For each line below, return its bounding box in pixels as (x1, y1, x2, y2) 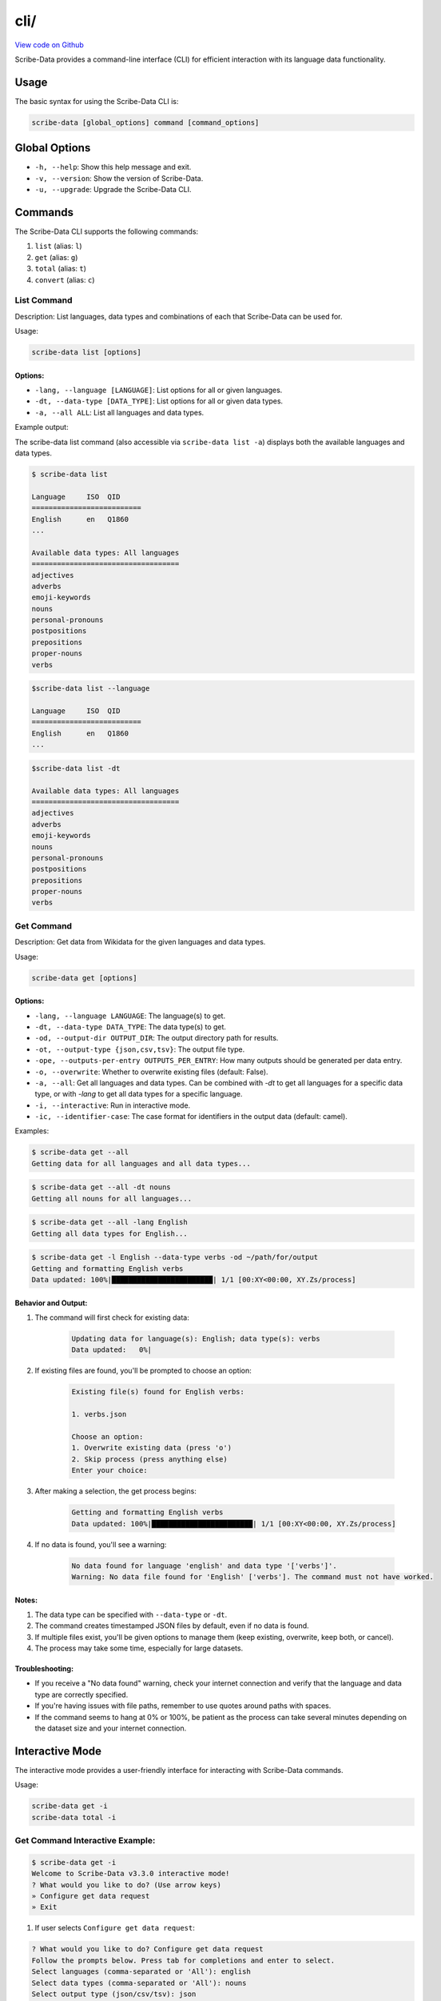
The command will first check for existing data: (34, 1313, 189, 1322)
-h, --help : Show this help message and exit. (34, 162, 192, 172)
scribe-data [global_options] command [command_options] (31, 118, 260, 127)
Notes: (14, 1595, 38, 1605)
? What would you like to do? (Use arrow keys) (31, 1880, 221, 1889)
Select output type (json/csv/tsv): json (31, 1989, 197, 1999)
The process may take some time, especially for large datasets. (34, 1643, 244, 1653)
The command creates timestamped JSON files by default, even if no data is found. (34, 1621, 309, 1630)
